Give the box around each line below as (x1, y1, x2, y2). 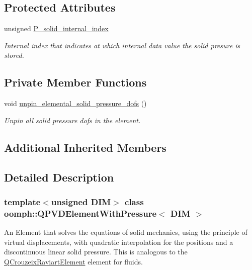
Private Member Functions (4, 74, 147, 90)
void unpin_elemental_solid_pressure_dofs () (4, 98, 147, 109)
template (4, 195, 41, 208)
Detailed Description (4, 169, 114, 185)
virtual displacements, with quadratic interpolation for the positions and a (4, 236, 233, 247)
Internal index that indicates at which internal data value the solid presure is (4, 40, 240, 50)
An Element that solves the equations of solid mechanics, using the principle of (4, 227, 247, 237)
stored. (4, 50, 24, 60)
